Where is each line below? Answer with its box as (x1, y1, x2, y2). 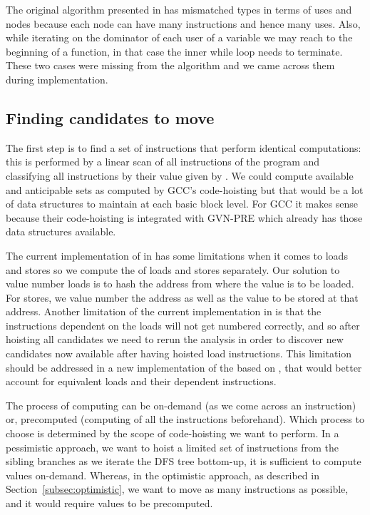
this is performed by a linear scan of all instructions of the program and (6, 154, 320, 169)
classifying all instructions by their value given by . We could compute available (6, 168, 354, 183)
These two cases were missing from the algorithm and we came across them (6, 58, 335, 73)
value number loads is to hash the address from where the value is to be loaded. (6, 276, 354, 291)
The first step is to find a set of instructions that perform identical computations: (6, 140, 361, 155)
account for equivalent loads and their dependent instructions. (6, 374, 277, 389)
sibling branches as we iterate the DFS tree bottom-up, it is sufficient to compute (6, 454, 361, 469)
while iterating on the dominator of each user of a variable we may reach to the (6, 30, 353, 45)
